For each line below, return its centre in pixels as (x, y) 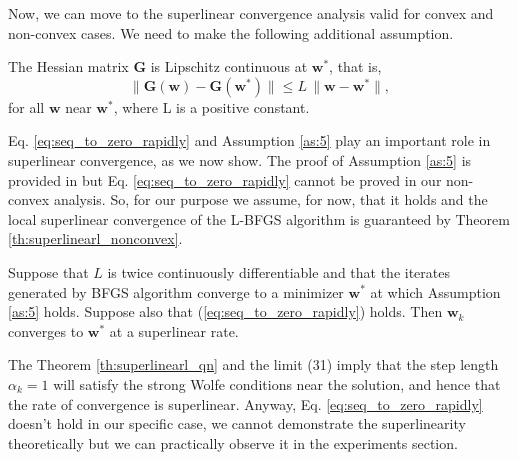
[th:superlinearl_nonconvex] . (95, 238)
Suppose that (48, 271)
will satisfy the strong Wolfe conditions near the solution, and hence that (277, 383)
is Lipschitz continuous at (229, 66)
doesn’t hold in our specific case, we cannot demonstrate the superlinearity (237, 423)
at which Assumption (435, 291)
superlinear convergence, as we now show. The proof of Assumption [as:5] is (240, 159)
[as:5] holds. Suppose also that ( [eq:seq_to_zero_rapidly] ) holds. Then (225, 311)
